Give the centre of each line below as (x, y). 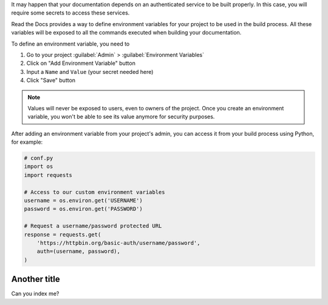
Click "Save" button (51, 80)
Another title (36, 279)
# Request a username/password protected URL (93, 226)
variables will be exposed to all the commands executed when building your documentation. (126, 33)
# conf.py (39, 158)
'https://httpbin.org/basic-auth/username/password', (118, 243)
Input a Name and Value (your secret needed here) (90, 72)
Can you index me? (35, 293)
